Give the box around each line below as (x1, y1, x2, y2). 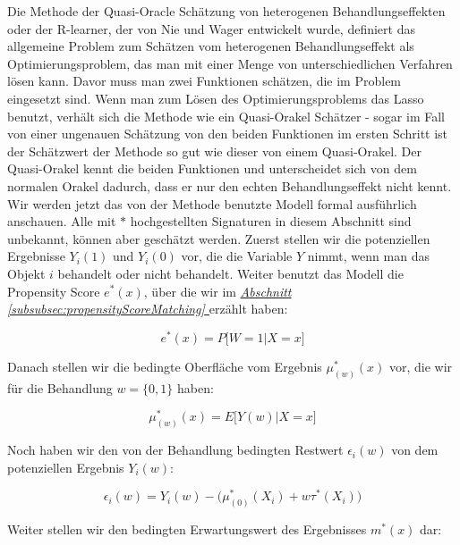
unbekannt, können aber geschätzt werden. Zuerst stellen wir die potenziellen (7, 229, 430, 247)
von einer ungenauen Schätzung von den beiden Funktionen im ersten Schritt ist (7, 124, 448, 143)
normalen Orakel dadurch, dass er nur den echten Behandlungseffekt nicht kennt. (7, 176, 452, 195)
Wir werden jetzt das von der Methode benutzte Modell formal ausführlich (7, 194, 417, 213)
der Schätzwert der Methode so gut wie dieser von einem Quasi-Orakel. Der (7, 141, 422, 160)
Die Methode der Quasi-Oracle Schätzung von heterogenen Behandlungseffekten (7, 2, 446, 20)
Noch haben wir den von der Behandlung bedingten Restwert (7, 440, 344, 459)
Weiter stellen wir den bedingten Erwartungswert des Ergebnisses (7, 520, 367, 539)
